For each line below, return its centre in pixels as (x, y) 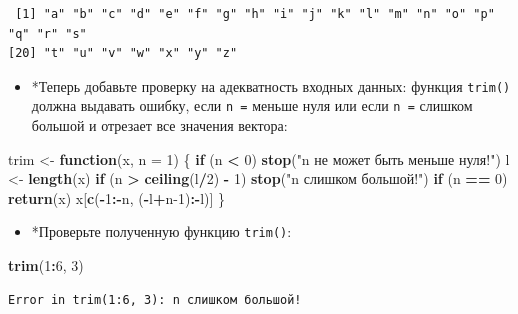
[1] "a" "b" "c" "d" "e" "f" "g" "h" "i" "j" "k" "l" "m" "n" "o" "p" (255, 14)
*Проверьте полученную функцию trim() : (161, 231)
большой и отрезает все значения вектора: (159, 125)
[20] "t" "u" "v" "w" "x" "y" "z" (123, 53)
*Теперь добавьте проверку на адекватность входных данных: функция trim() (271, 85)
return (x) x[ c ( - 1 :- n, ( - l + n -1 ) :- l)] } (117, 197)
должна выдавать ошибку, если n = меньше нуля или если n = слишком (252, 105)
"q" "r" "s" (47, 33)
